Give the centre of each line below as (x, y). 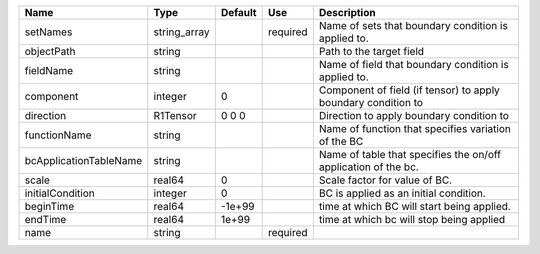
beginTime (49, 206)
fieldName (49, 70)
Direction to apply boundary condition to (414, 115)
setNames (48, 32)
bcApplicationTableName (83, 160)
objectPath (50, 51)
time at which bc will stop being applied (412, 219)
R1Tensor (175, 115)
